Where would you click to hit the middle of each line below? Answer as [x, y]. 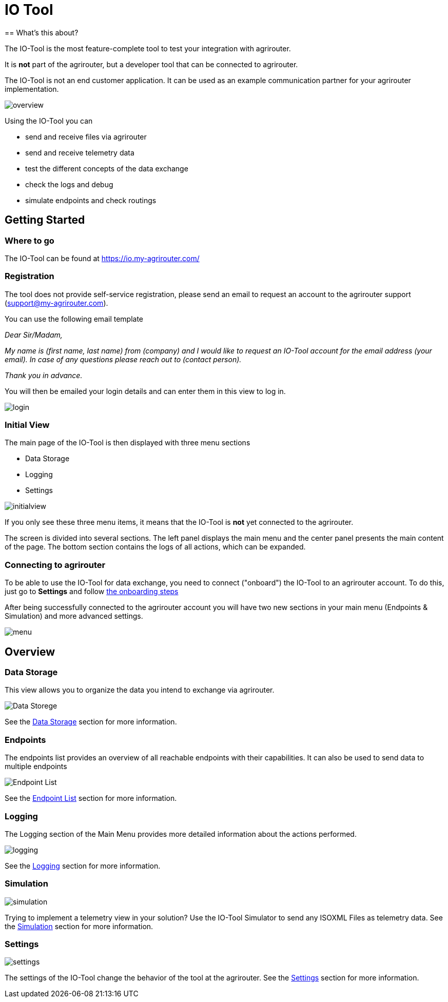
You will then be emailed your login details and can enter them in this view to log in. [145, 391]
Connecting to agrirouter [55, 565]
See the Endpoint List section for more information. [91, 798]
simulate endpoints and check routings [91, 200]
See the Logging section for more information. [83, 866]
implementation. [32, 89]
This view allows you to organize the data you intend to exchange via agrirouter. [140, 690]
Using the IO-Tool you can [49, 121]
